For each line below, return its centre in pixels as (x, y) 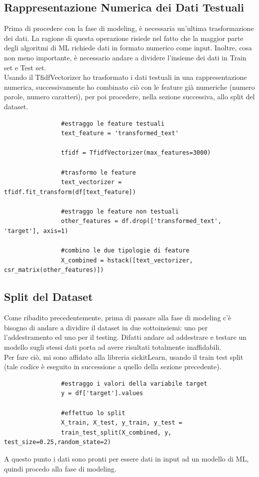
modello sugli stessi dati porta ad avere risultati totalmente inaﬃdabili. (113, 347)
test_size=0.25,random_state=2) (58, 442)
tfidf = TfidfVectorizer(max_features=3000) (136, 153)
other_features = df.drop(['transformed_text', (141, 221)
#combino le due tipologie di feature (125, 251)
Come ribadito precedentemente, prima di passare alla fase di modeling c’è (118, 318)
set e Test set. (25, 67)
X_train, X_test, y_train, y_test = (122, 423)
